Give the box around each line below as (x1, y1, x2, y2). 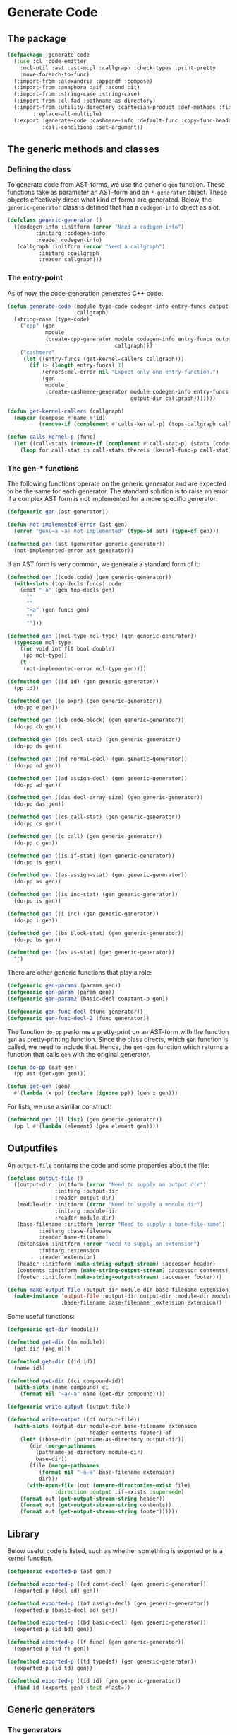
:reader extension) (38, 1254, 97, 1261)
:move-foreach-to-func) (20, 71, 90, 78)
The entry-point (7, 273, 63, 283)
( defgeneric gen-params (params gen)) (7, 982, 121, 990)
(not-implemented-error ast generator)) (13, 546, 134, 554)
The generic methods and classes (7, 143, 160, 155)
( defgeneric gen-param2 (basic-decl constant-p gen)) (7, 995, 169, 1002)
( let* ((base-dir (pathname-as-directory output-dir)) (20, 1436, 185, 1443)
